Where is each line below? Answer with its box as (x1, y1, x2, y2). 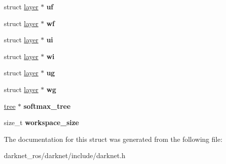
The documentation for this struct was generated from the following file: (4, 133, 223, 144)
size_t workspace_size (4, 117, 79, 128)
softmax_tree (23, 100, 71, 111)
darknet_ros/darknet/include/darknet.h (4, 150, 126, 161)
